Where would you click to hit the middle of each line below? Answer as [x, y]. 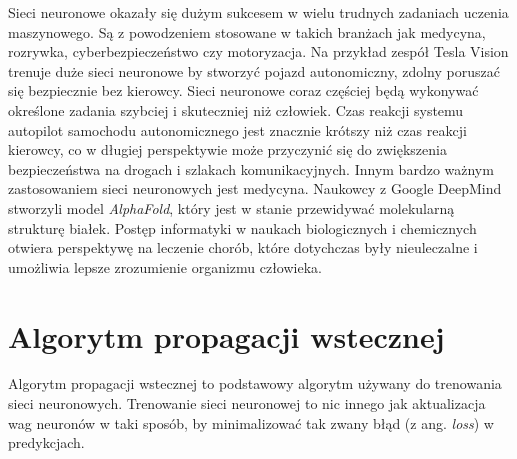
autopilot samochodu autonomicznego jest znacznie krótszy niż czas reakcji [237, 129]
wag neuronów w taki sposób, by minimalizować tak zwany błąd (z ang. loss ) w [251, 422]
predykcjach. [46, 442]
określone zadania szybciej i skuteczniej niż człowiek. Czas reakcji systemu [236, 109]
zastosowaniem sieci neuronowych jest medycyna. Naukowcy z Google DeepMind [255, 188]
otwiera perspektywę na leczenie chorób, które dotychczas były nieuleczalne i [243, 247]
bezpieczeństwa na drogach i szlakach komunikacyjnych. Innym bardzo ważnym [251, 168]
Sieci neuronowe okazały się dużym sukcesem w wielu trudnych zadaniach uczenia [258, 12]
